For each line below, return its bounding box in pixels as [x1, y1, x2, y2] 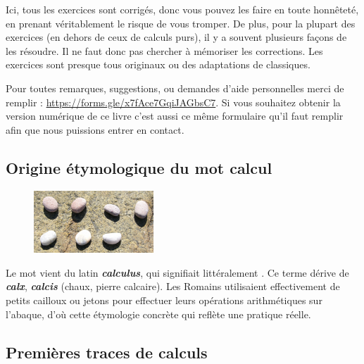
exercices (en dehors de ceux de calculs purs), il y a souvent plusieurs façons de [6, 30, 347, 44]
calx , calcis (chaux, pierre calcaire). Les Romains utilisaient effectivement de [6, 279, 340, 294]
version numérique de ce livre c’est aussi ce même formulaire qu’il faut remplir [6, 108, 344, 123]
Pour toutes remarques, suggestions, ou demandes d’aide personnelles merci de [6, 80, 344, 95]
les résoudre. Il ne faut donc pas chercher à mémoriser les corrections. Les [6, 43, 323, 58]
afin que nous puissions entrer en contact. [6, 122, 184, 137]
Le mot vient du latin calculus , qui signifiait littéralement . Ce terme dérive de [6, 265, 349, 280]
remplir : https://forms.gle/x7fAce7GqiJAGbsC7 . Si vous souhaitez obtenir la [6, 94, 341, 109]
